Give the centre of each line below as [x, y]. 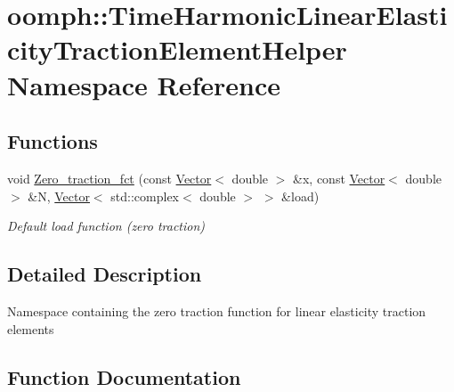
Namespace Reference [144, 84]
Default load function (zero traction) [106, 226]
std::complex [145, 196]
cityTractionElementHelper [177, 49]
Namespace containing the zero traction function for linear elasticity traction [217, 310]
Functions [53, 141]
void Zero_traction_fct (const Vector [109, 178]
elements [31, 328]
